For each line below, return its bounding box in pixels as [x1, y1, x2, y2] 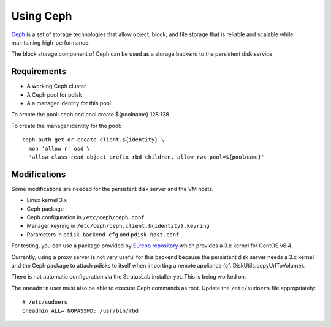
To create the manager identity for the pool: [11, 122, 122, 129]
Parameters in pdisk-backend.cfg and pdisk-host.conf [26, 230, 180, 238]
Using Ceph [11, 9, 72, 23]
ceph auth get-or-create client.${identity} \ [22, 137, 165, 143]
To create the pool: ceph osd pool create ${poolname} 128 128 [11, 111, 170, 118]
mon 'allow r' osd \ [28, 145, 91, 152]
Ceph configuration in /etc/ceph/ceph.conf [26, 214, 145, 221]
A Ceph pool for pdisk [26, 91, 82, 98]
